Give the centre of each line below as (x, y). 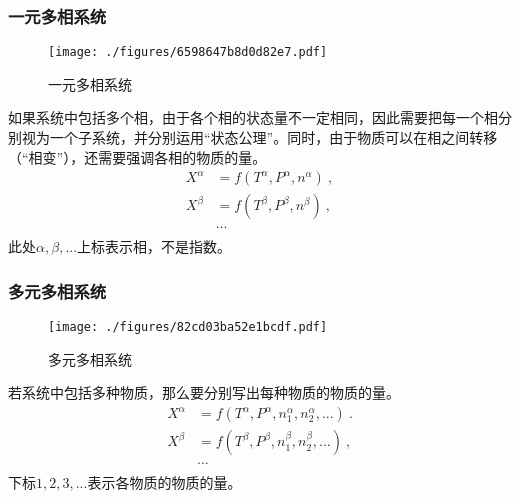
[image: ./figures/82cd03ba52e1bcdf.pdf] (188, 327)
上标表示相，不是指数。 (154, 246)
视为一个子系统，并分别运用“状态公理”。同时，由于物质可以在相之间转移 (259, 137)
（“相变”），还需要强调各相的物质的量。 (137, 156)
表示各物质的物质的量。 (164, 482)
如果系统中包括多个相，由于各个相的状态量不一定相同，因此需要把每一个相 (253, 117)
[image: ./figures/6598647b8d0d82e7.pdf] (188, 52)
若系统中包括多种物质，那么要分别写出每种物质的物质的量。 (204, 392)
